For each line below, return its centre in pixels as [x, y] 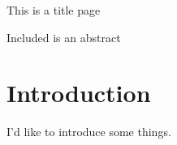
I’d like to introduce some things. [89, 132]
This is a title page [54, 10]
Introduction [79, 93]
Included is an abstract [64, 37]
